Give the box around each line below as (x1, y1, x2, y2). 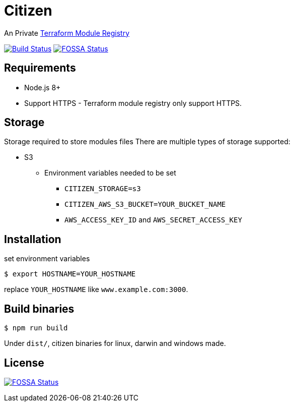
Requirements (4, 62, 76, 75)
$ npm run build (4, 324, 68, 332)
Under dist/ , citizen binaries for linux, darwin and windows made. (4, 339, 226, 348)
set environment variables (4, 254, 90, 263)
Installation (4, 233, 61, 246)
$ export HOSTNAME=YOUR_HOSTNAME (4, 270, 136, 278)
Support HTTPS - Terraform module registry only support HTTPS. (24, 98, 242, 107)
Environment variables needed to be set (44, 168, 176, 178)
